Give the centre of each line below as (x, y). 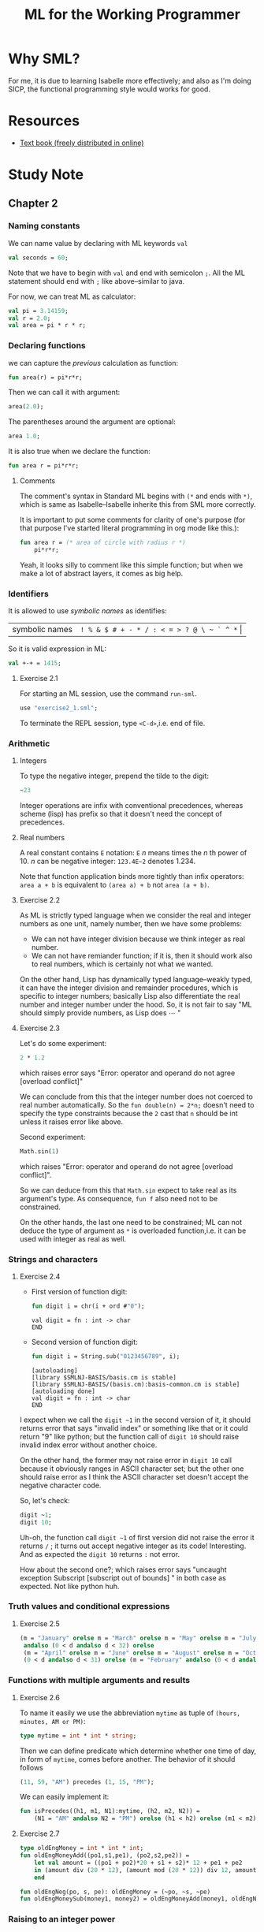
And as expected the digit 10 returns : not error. (99, 1554)
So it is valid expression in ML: (58, 649)
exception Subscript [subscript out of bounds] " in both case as (123, 1577)
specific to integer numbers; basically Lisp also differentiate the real (130, 996)
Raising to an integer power (62, 1919)
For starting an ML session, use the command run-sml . (108, 693)
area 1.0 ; (24, 436)
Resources (44, 121)
